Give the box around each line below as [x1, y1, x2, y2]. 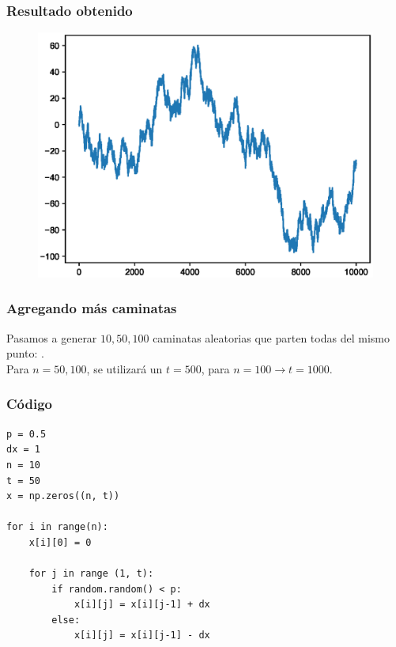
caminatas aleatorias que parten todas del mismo [153, 329, 390, 346]
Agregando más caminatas [6, 298, 177, 318]
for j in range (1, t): [28, 568, 154, 580]
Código [6, 394, 53, 414]
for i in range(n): [6, 521, 108, 533]
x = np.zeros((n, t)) [6, 490, 120, 502]
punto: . [6, 345, 44, 361]
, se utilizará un [86, 360, 163, 376]
